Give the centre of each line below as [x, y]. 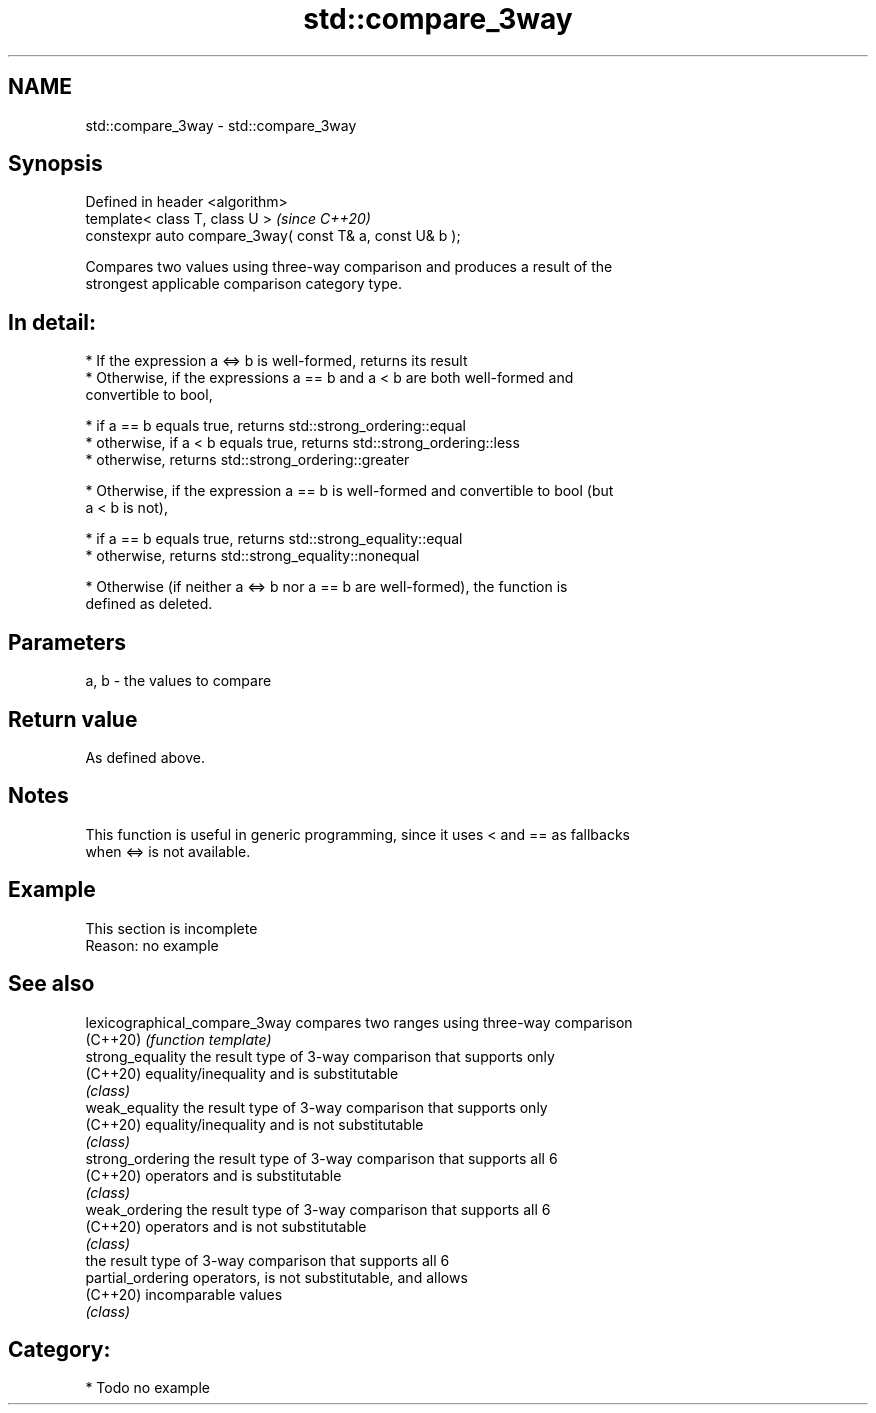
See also [51, 984]
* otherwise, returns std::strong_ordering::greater [247, 460]
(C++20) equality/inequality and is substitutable [242, 1073]
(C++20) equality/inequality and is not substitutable [254, 1124]
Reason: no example [152, 945]
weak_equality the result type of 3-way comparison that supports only [316, 1107]
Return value [73, 719]
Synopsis [55, 164]
